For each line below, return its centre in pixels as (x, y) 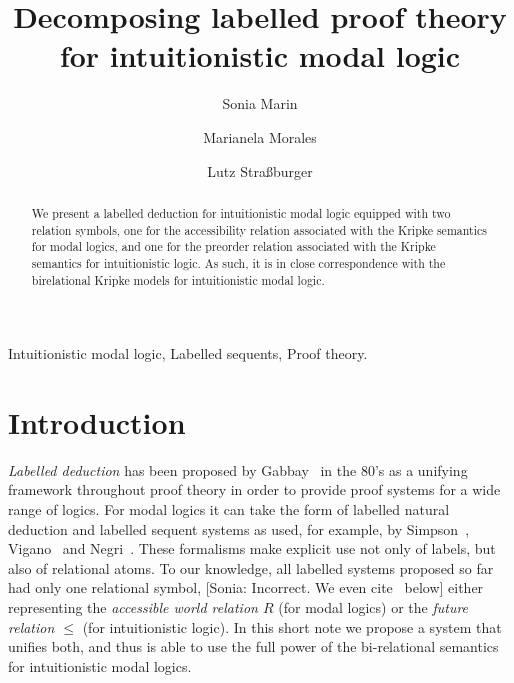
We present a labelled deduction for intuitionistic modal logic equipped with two (241, 212)
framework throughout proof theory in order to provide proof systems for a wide (254, 489)
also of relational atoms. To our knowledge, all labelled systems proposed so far (251, 567)
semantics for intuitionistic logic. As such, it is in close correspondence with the (238, 262)
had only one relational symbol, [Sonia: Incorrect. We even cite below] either (246, 587)
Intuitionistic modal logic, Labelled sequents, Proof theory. (188, 353)
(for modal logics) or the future (373, 607)
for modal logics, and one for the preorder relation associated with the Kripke (233, 246)
